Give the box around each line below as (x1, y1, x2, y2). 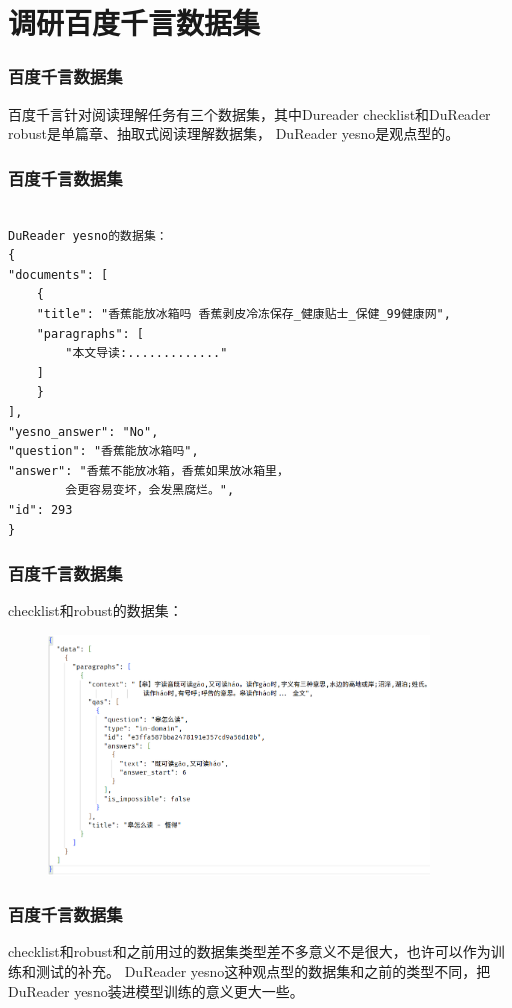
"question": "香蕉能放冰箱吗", (8, 444, 199, 459)
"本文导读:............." (65, 346, 228, 361)
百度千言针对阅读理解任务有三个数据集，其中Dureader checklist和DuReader (8, 103, 491, 124)
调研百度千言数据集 (8, 2, 261, 43)
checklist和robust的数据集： (8, 600, 183, 621)
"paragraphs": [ (36, 326, 145, 341)
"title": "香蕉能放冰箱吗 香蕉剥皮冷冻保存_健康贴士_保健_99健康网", (36, 306, 451, 321)
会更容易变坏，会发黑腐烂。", (65, 483, 235, 498)
